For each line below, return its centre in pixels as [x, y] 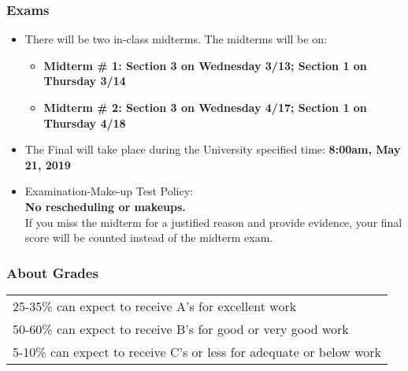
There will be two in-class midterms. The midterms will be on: [176, 39]
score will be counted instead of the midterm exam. [149, 237]
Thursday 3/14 [85, 81]
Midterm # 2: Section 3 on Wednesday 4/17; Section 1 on [205, 107]
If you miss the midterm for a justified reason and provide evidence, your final [213, 222]
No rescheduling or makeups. [105, 206]
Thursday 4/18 [85, 122]
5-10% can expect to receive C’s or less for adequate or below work [197, 351]
